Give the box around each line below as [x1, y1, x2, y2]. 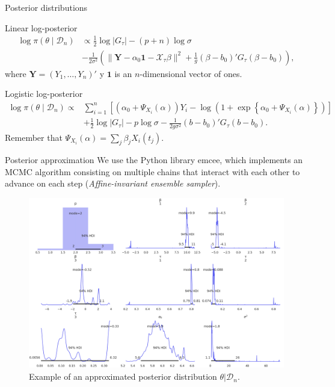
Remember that [5, 131, 63, 143]
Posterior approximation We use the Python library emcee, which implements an [5, 153, 303, 166]
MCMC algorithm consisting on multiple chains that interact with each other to [5, 165, 300, 178]
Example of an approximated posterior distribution [29, 370, 217, 383]
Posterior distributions [5, 1, 88, 13]
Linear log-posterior [5, 21, 78, 34]
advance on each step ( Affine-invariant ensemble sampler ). [5, 177, 221, 190]
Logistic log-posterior [5, 87, 83, 100]
